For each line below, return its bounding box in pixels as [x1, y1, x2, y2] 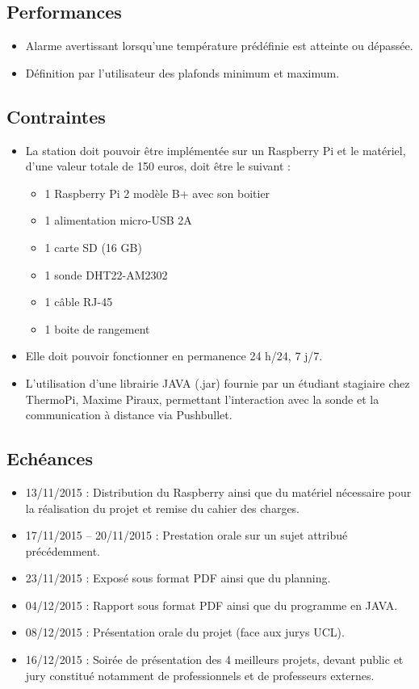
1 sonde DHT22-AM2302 [44, 266, 168, 283]
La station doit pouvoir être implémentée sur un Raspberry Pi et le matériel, [25, 141, 406, 158]
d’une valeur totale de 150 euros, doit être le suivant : [25, 158, 291, 174]
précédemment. [25, 542, 100, 559]
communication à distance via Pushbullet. [25, 406, 233, 423]
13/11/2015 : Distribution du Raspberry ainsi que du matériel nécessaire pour [25, 483, 412, 500]
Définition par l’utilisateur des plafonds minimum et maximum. [25, 64, 340, 81]
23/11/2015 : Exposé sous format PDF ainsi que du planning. [25, 569, 331, 586]
